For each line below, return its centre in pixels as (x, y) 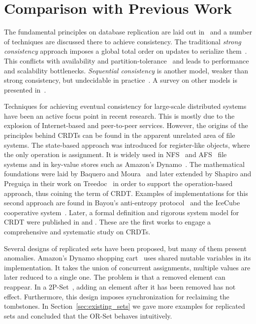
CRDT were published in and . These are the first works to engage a (108, 222)
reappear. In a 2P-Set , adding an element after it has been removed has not (120, 286)
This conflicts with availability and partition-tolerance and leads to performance (127, 60)
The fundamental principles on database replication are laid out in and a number (128, 32)
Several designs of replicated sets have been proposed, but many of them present (125, 248)
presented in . (25, 89)
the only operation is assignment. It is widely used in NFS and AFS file (115, 154)
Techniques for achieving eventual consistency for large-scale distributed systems (125, 106)
